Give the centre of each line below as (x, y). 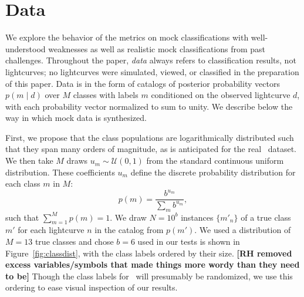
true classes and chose (74, 241)
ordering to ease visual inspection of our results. (92, 287)
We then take (29, 161)
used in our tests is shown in (189, 241)
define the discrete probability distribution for (213, 172)
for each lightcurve (51, 230)
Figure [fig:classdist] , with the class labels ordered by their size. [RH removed (149, 253)
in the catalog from (129, 230)
